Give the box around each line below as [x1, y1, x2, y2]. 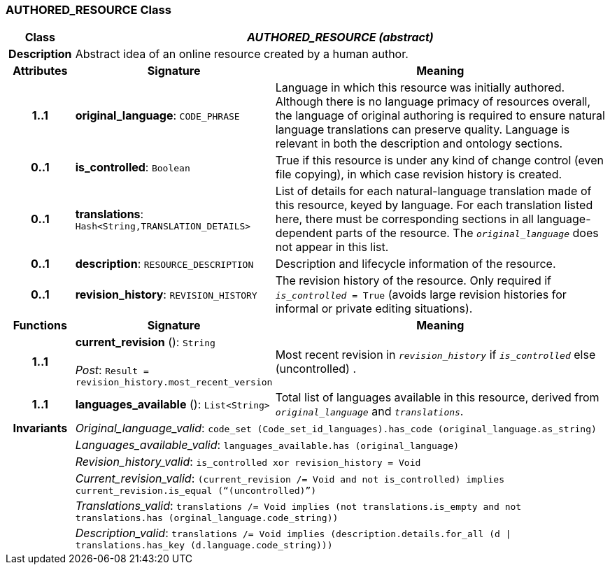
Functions [13, 318, 67, 333]
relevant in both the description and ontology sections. [275, 136, 563, 151]
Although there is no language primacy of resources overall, [275, 94, 591, 109]
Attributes [13, 64, 68, 78]
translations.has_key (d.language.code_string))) [75, 540, 333, 551]
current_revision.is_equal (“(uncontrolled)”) [75, 485, 317, 497]
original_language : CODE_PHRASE [75, 108, 240, 123]
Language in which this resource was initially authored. [275, 80, 565, 95]
